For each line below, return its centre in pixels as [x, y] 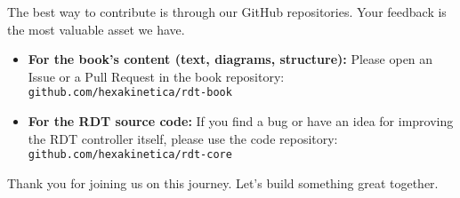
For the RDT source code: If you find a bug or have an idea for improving [241, 121]
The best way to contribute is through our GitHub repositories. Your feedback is [227, 12]
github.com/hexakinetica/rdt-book [130, 93]
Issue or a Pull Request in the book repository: [156, 76]
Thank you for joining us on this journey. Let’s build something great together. [223, 182]
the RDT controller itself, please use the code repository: [183, 138]
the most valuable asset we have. [96, 29]
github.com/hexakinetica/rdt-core [130, 155]
